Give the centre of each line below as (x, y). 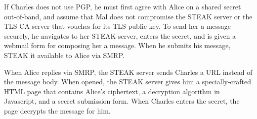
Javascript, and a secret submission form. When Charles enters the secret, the (122, 101)
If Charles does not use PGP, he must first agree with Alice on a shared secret (123, 6)
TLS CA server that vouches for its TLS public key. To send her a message (118, 26)
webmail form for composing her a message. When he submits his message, (117, 45)
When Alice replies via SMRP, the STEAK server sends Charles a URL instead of (128, 72)
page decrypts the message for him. (57, 110)
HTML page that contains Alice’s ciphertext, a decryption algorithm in (112, 91)
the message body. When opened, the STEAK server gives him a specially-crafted (128, 82)
